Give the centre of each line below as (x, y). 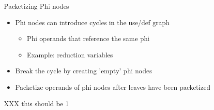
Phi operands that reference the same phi (88, 38)
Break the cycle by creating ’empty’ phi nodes (84, 71)
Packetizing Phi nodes (37, 6)
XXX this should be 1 (36, 103)
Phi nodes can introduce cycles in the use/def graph (92, 22)
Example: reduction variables (70, 54)
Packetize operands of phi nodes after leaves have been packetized (113, 87)
